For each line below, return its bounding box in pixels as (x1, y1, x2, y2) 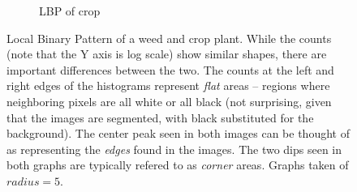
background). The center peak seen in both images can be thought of (6, 125, 350, 142)
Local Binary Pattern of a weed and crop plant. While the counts (6, 29, 332, 46)
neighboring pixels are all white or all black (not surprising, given (6, 92, 332, 109)
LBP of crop (39, 2, 101, 19)
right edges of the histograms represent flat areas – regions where (6, 77, 330, 94)
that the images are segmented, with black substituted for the (6, 109, 314, 126)
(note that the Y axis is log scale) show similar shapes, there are (6, 45, 327, 62)
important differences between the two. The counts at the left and (6, 61, 334, 78)
